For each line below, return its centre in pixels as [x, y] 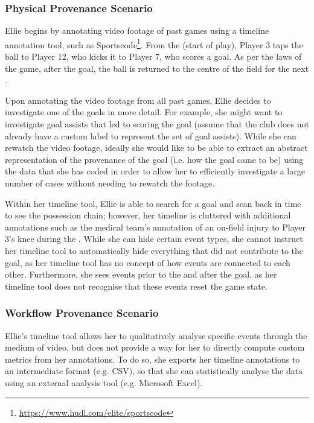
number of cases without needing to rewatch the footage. [110, 183]
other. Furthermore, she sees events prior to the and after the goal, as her [141, 274]
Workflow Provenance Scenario [82, 313]
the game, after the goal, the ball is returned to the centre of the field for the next [157, 68]
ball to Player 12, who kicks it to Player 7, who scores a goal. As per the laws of [153, 56]
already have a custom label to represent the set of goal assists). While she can [151, 135]
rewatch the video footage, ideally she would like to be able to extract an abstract [156, 148]
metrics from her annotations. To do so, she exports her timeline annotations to [152, 359]
